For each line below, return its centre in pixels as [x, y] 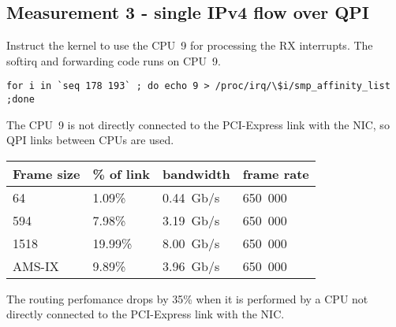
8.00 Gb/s [191, 243]
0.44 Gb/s [191, 197]
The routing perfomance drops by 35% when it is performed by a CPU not [187, 298]
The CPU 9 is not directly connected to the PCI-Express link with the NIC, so [198, 124]
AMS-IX [36, 266]
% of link [121, 173]
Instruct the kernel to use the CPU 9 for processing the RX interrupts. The [190, 45]
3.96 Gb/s [191, 266]
